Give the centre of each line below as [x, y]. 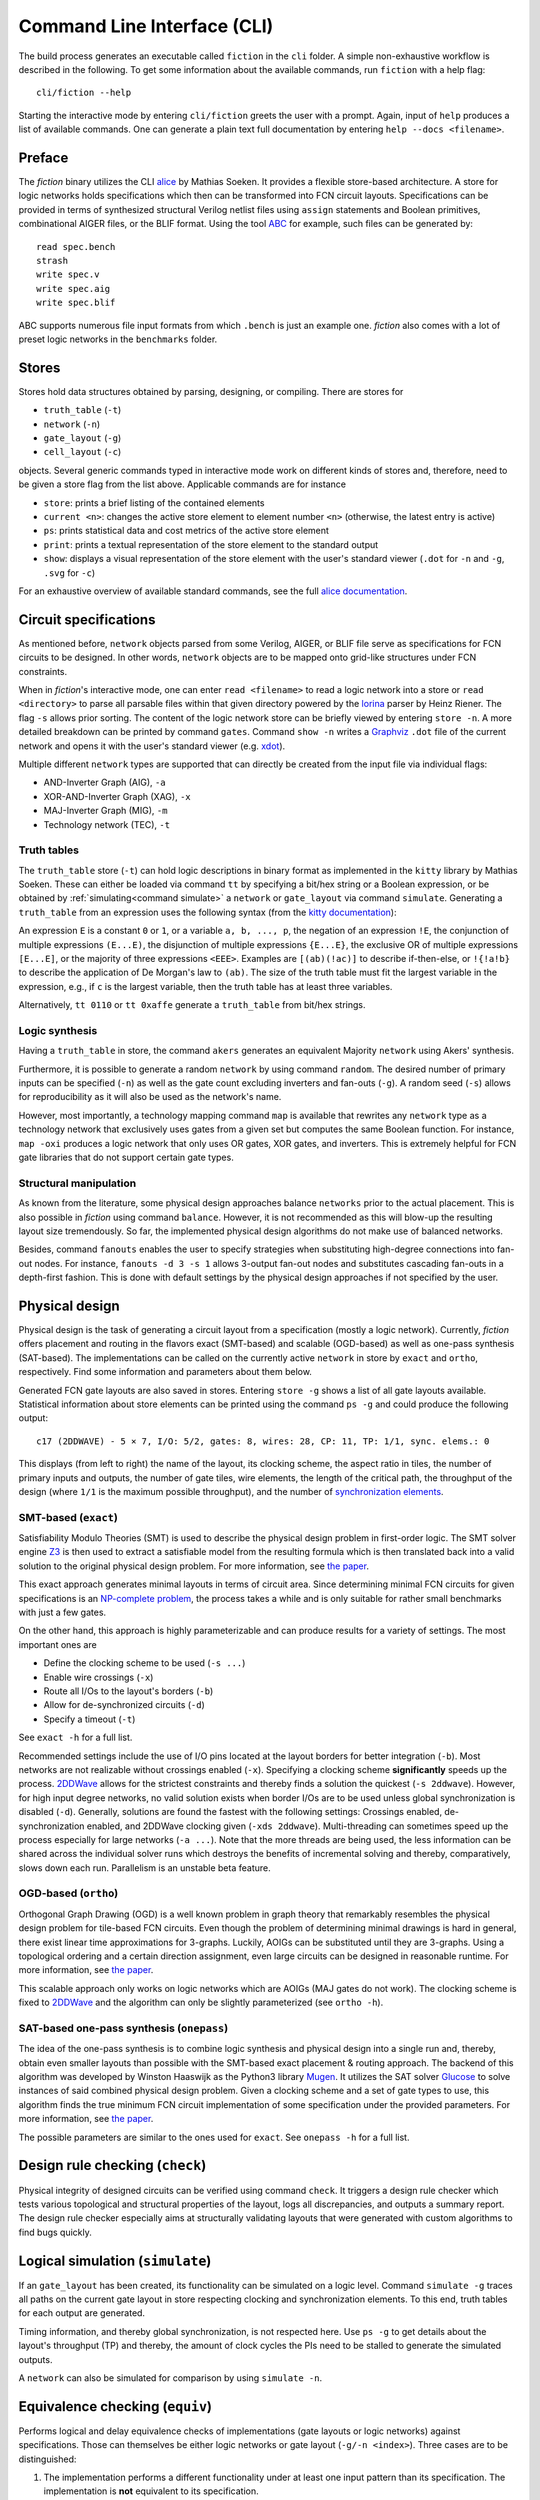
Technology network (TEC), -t [106, 824]
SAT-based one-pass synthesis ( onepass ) [123, 2028]
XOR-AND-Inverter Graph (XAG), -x [117, 796]
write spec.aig [73, 288]
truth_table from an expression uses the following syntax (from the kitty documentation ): [207, 912]
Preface [43, 157]
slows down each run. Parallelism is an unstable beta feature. [145, 1867]
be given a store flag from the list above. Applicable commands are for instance [182, 484]
